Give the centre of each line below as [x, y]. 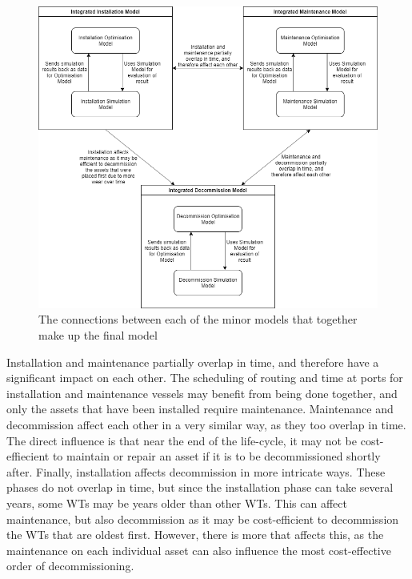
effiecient [28, 456]
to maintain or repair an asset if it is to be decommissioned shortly [216, 456]
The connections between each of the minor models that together [198, 319]
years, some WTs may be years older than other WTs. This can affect [177, 503]
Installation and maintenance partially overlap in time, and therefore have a [193, 362]
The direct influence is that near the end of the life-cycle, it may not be [182, 440]
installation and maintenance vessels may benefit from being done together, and [202, 393]
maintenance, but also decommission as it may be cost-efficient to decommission [203, 519]
